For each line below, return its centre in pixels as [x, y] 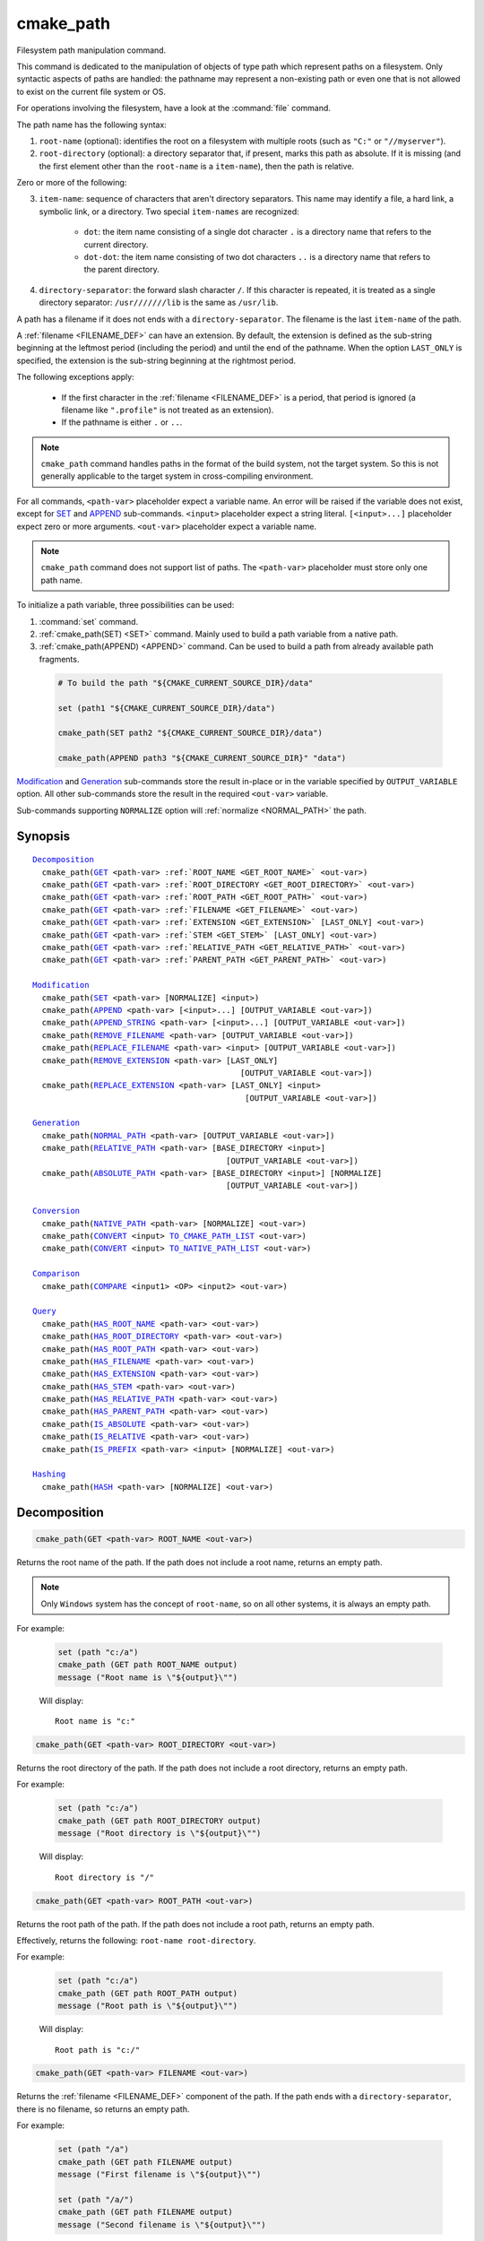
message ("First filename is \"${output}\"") [160, 2175]
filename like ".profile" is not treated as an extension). [168, 410]
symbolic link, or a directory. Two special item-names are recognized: [169, 212]
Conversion [56, 1211]
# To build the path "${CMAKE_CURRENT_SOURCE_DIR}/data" [186, 683]
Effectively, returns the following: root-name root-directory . [136, 1940]
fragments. [59, 659]
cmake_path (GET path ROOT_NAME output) [147, 1665]
